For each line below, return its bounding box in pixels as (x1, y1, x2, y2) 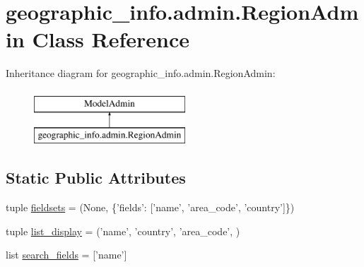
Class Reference (32, 25, 190, 54)
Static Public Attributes (6, 167, 186, 189)
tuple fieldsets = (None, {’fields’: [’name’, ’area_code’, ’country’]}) (6, 200, 295, 215)
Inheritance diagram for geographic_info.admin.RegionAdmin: (6, 66, 276, 81)
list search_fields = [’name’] (6, 247, 127, 262)
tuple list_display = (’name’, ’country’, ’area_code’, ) (6, 223, 240, 238)
